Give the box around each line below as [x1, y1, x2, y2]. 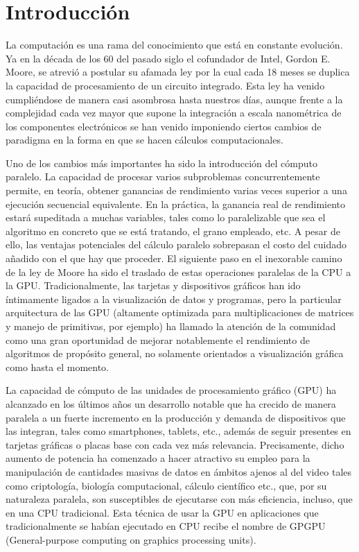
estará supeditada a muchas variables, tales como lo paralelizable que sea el [6, 210, 326, 225]
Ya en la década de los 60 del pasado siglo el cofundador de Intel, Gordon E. [6, 51, 331, 65]
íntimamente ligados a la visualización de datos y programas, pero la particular [6, 291, 342, 306]
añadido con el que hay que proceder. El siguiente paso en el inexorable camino [6, 251, 342, 266]
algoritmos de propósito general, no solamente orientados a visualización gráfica [6, 346, 344, 361]
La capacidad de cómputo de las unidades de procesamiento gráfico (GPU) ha [6, 383, 337, 397]
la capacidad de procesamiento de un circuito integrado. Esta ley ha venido [6, 78, 325, 92]
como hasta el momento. [6, 359, 109, 374]
